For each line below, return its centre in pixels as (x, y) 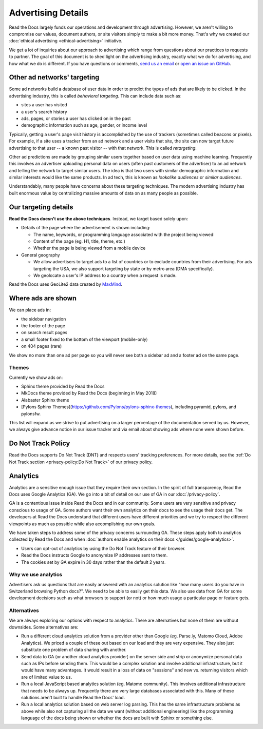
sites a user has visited (44, 105)
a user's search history (44, 112)
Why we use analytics (36, 574)
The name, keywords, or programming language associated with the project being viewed (123, 235)
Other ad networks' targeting (54, 77)
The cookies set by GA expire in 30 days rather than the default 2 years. (93, 562)
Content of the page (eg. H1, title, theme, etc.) (79, 241)
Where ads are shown (43, 298)
